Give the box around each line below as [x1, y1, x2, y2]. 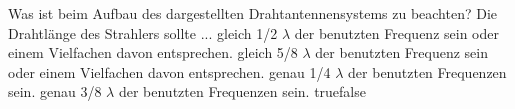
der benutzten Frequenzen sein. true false [118, 81, 366, 102]
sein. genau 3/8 [8, 81, 102, 102]
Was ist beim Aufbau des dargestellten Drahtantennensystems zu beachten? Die [8, 3, 498, 23]
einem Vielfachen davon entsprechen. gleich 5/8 [8, 42, 298, 63]
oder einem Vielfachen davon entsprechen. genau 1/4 [8, 61, 331, 82]
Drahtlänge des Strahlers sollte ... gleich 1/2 [8, 22, 278, 43]
